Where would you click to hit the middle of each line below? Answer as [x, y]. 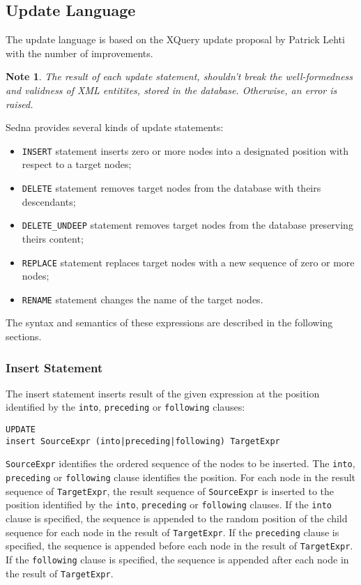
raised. [20, 104]
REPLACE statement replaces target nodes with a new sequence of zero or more [188, 262]
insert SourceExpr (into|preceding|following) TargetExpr [143, 441]
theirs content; [53, 238]
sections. [24, 336]
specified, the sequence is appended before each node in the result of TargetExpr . [179, 546]
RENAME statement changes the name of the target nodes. [143, 299]
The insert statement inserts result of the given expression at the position [163, 393]
